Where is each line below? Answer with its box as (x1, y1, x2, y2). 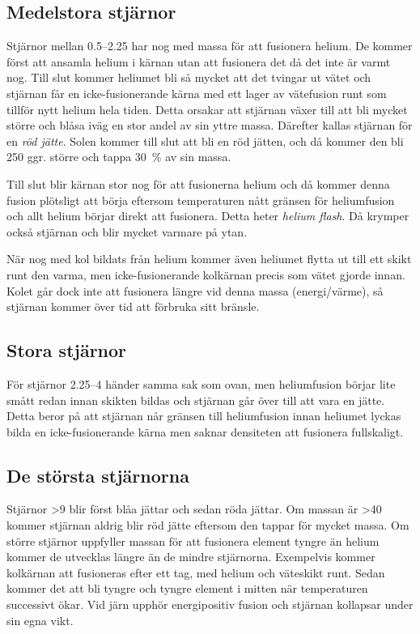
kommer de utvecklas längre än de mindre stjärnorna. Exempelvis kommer (6, 548, 375, 565)
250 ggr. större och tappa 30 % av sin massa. (6, 148, 231, 165)
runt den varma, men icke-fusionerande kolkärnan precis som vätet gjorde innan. (6, 266, 405, 283)
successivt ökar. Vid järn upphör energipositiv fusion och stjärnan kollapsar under (6, 596, 414, 613)
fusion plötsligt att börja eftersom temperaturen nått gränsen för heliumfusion (6, 191, 395, 208)
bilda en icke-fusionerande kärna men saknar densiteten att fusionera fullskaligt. (6, 423, 404, 440)
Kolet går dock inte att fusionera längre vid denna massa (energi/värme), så (6, 282, 384, 299)
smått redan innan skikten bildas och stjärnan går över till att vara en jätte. (6, 391, 385, 408)
